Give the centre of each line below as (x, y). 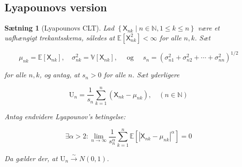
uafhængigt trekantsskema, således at (60, 37)
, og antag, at (60, 75)
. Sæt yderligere (156, 75)
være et (209, 28)
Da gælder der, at (31, 158)
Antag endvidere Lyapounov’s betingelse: (65, 117)
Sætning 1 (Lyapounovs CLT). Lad (59, 28)
